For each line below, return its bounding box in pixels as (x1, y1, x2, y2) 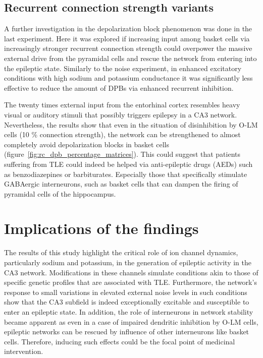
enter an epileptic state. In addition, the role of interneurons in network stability (4, 306, 253, 317)
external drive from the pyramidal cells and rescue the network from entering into (4, 52, 257, 63)
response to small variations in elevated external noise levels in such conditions (4, 286, 247, 297)
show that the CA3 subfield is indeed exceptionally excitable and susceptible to (4, 296, 249, 307)
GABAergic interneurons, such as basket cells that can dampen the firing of (4, 178, 238, 189)
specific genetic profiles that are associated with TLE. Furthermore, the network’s (4, 277, 257, 287)
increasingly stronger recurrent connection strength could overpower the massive (4, 43, 252, 53)
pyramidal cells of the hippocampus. (4, 188, 116, 199)
